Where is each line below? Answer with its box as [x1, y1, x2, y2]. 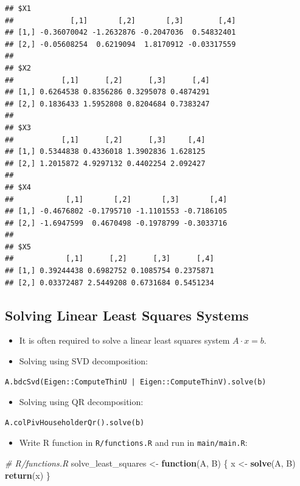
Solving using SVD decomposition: [19, 355, 148, 367]
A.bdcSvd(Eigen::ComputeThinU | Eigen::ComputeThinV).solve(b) [5, 377, 267, 386]
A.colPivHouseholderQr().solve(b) [5, 418, 145, 427]
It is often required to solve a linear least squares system [19, 334, 230, 347]
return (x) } [5, 468, 51, 481]
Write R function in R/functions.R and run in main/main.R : [19, 436, 248, 449]
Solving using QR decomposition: [19, 395, 144, 408]
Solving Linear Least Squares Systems [5, 305, 249, 324]
